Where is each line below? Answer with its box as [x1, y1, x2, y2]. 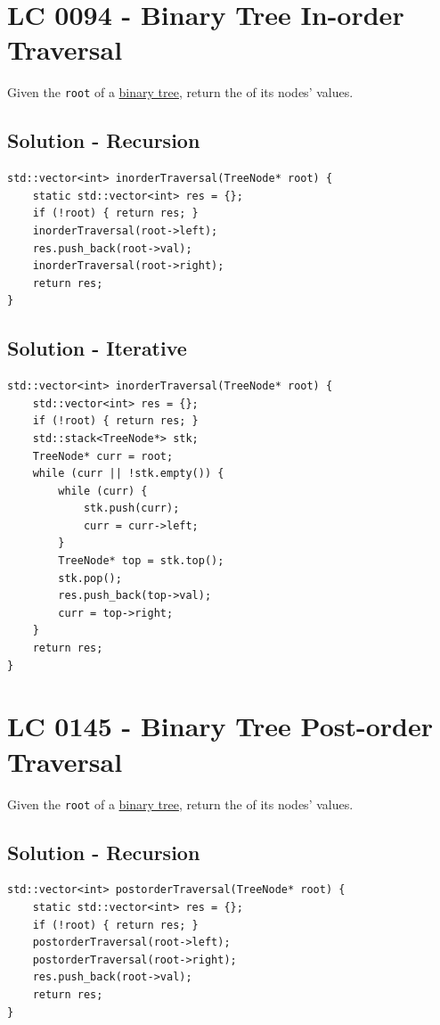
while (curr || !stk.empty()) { [32, 467, 224, 480]
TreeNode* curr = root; [32, 449, 174, 463]
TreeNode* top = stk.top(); [58, 554, 224, 568]
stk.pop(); [58, 571, 122, 585]
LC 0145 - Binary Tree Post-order [7, 708, 433, 744]
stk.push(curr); [83, 502, 180, 515]
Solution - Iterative [7, 334, 187, 362]
